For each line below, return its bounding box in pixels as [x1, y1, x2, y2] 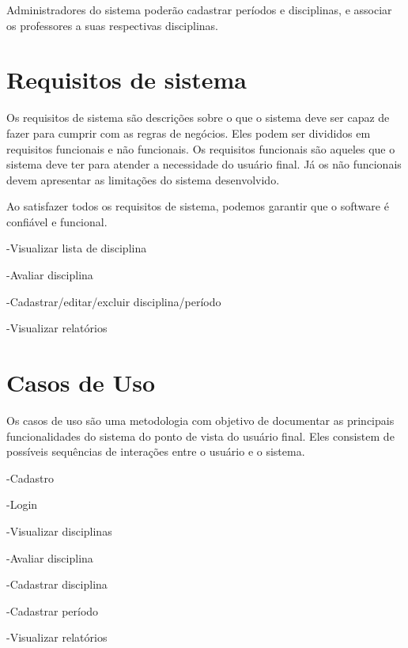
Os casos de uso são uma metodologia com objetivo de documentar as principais [6, 411, 395, 428]
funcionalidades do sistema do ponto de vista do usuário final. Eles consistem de [6, 427, 395, 444]
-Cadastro [6, 469, 55, 486]
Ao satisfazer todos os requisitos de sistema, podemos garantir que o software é [6, 198, 389, 214]
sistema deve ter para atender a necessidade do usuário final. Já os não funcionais [6, 156, 402, 172]
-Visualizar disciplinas [6, 522, 112, 539]
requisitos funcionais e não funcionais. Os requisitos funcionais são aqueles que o [6, 140, 395, 157]
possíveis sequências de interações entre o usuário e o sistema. [6, 443, 305, 460]
